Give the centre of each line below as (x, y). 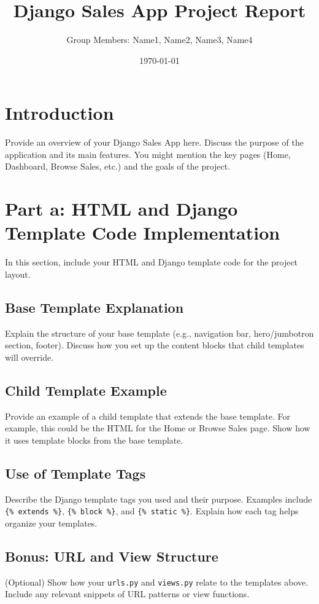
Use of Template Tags (75, 473)
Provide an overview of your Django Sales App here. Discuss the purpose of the (154, 142)
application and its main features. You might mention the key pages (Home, (148, 154)
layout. (18, 274)
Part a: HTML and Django (121, 209)
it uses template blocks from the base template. (94, 440)
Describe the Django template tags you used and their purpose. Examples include (159, 499)
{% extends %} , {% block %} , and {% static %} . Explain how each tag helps (152, 511)
